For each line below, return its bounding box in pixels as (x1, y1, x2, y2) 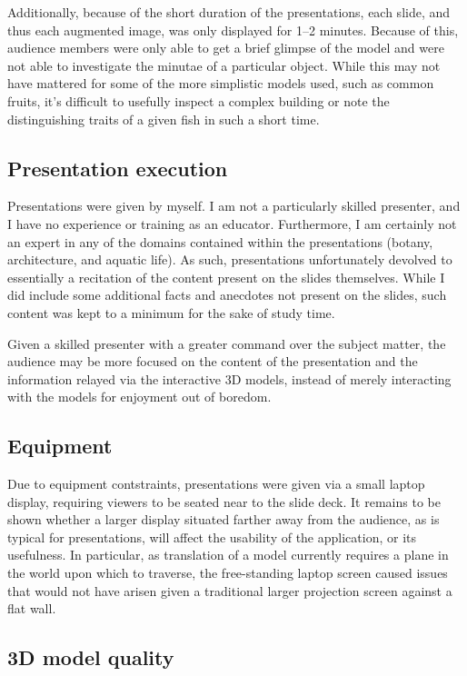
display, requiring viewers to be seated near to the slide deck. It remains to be (7, 492, 441, 511)
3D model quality (7, 643, 174, 671)
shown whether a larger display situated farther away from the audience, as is (7, 510, 440, 529)
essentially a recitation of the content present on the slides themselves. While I (7, 267, 445, 286)
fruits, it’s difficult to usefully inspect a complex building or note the (7, 91, 390, 110)
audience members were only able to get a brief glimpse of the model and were (7, 38, 444, 57)
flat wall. (7, 599, 56, 618)
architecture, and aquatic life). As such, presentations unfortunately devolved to (7, 250, 452, 269)
